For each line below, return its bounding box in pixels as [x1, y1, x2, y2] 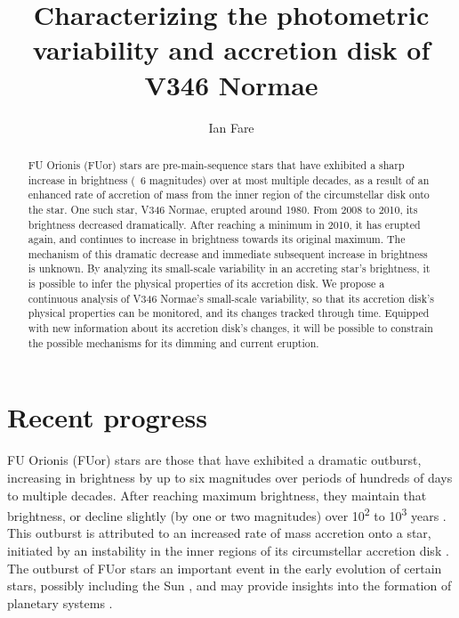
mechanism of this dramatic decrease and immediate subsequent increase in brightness [28, 246, 428, 261]
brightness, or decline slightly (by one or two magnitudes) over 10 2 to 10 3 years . [7, 504, 447, 524]
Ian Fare [208, 118, 254, 136]
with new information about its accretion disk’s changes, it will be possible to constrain [28, 321, 433, 336]
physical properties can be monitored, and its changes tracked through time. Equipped [28, 305, 430, 321]
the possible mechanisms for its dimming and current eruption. [28, 335, 319, 350]
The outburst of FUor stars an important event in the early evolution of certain [7, 558, 442, 577]
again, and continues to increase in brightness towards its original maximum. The [28, 232, 406, 247]
